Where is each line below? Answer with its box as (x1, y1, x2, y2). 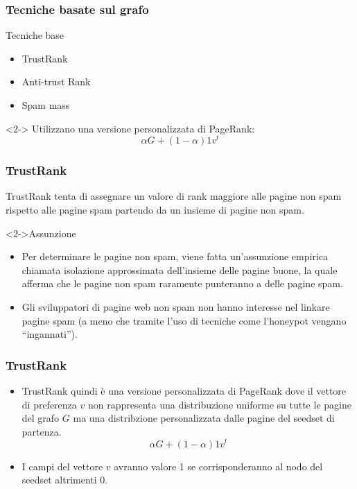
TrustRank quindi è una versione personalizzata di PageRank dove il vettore (21, 384, 347, 398)
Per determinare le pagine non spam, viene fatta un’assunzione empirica (21, 249, 328, 264)
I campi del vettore (21, 458, 103, 473)
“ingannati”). (21, 327, 78, 341)
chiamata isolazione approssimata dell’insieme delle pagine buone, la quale (21, 262, 338, 277)
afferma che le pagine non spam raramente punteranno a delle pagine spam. (21, 276, 343, 291)
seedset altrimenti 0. (21, 472, 108, 487)
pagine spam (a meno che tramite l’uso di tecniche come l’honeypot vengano (21, 313, 347, 327)
